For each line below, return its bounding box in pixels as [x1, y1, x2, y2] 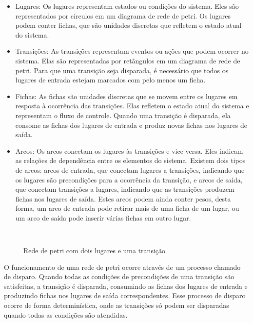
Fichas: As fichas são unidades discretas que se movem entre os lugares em [15, 91, 238, 101]
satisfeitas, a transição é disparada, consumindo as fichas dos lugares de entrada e [4, 281, 248, 291]
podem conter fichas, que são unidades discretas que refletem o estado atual [15, 20, 242, 30]
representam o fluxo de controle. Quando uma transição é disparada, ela [15, 110, 231, 120]
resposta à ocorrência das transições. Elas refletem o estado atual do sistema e [15, 101, 249, 111]
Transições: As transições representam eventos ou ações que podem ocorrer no [15, 46, 249, 56]
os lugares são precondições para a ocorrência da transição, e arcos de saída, [15, 174, 243, 184]
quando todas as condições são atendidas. [4, 309, 128, 320]
